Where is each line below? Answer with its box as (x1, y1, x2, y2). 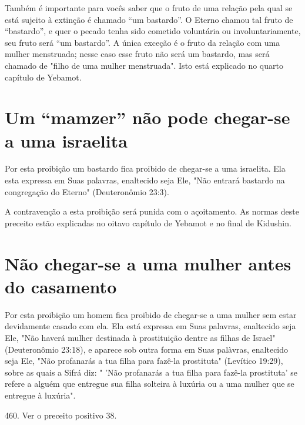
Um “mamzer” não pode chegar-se (5, 105, 290, 129)
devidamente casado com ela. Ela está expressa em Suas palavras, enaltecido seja (5, 320, 296, 332)
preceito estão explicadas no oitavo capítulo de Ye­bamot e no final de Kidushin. (5, 216, 291, 229)
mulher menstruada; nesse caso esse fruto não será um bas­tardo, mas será (5, 48, 270, 60)
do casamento (5, 274, 117, 298)
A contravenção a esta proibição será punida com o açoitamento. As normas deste (5, 205, 299, 217)
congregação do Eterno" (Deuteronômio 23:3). (5, 185, 169, 198)
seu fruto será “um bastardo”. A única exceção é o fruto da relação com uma (5, 36, 280, 48)
